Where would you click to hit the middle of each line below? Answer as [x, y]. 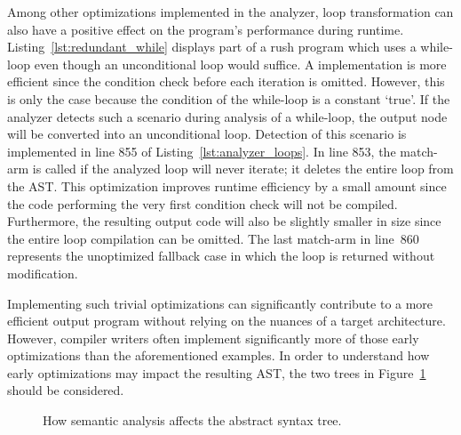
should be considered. [66, 390]
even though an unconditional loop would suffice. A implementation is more [240, 64]
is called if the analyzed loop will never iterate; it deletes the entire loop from [243, 169]
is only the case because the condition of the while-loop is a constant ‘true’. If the [229, 98]
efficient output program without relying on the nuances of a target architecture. [227, 321]
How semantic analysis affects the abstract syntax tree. [192, 420]
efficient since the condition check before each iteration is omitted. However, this [226, 81]
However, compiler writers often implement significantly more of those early [213, 338]
